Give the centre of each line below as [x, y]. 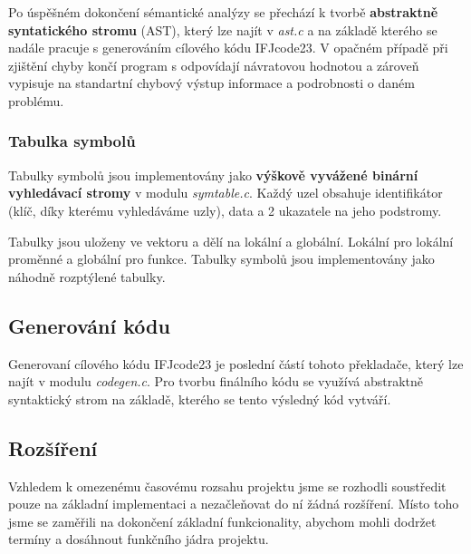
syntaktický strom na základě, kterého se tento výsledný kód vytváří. [200, 398]
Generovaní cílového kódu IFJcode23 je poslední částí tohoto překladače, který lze [236, 363]
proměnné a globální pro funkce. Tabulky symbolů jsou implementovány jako [221, 259]
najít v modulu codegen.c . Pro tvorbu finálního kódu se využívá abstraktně [216, 381]
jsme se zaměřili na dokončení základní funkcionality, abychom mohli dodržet [222, 521]
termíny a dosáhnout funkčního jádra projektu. [139, 539]
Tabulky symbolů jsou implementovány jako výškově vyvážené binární [213, 175]
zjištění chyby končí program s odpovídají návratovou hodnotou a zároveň [214, 65]
